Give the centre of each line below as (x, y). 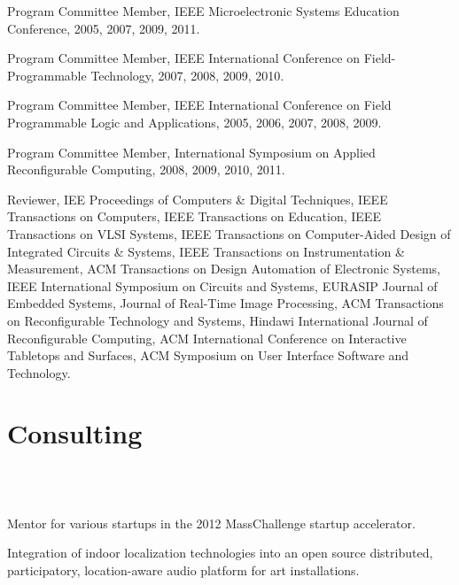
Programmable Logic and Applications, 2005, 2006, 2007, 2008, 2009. (194, 122)
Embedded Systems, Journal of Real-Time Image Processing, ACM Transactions (226, 303)
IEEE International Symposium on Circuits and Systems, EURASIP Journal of (222, 285)
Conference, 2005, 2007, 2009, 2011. (104, 28)
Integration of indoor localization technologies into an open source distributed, (220, 553)
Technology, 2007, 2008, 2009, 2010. (187, 75)
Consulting (75, 433)
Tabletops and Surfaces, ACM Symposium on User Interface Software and (208, 355)
